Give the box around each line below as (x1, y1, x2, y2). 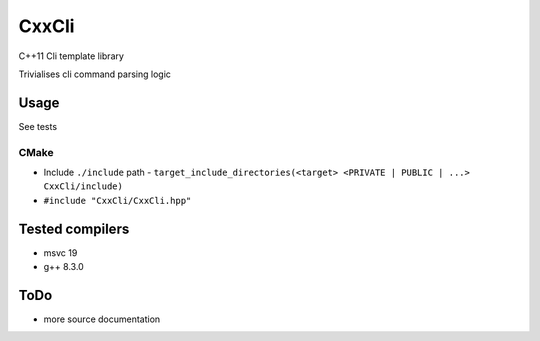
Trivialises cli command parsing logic (18, 68, 172, 80)
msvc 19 (43, 246, 78, 259)
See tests (18, 120, 58, 132)
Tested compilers (18, 220, 130, 237)
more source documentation (43, 313, 161, 325)
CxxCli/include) (43, 181, 124, 192)
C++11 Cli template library (18, 50, 125, 62)
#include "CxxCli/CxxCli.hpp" (43, 195, 192, 206)
